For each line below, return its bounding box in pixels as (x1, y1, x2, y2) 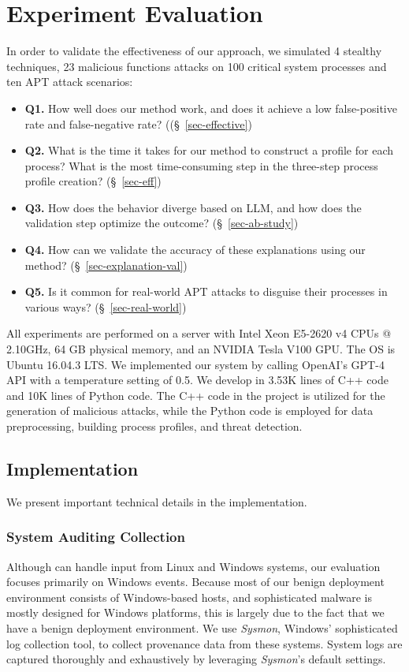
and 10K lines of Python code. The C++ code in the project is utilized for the (6, 386, 385, 403)
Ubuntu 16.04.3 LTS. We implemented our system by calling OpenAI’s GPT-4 (6, 356, 385, 372)
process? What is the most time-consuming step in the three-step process (24, 157, 378, 174)
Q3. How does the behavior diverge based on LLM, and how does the (24, 199, 362, 215)
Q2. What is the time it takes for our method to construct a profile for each (24, 142, 393, 159)
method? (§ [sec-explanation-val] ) (24, 256, 188, 273)
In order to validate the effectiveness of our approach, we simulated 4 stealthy (6, 43, 382, 59)
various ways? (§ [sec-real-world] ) (24, 298, 187, 315)
